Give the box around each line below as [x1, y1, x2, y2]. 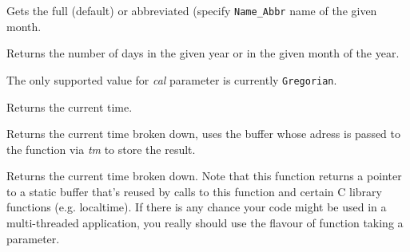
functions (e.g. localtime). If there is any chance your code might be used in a [6, 199, 387, 215]
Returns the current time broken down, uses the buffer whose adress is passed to [6, 125, 401, 142]
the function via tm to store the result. [6, 140, 196, 157]
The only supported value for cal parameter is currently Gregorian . [6, 71, 337, 88]
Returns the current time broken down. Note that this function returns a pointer [6, 167, 402, 184]
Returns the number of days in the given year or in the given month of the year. [6, 45, 400, 61]
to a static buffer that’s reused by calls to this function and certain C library [6, 183, 382, 199]
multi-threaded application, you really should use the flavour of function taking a [6, 215, 404, 231]
